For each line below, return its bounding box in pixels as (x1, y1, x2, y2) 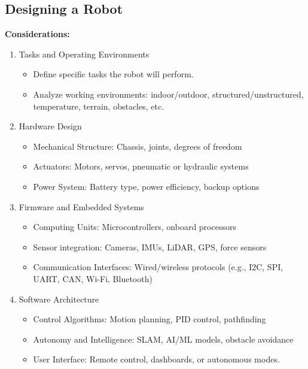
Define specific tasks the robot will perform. (33, 68, 194, 80)
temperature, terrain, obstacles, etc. (33, 99, 164, 112)
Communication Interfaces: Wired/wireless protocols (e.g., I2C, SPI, (33, 261, 283, 273)
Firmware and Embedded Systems (19, 200, 144, 213)
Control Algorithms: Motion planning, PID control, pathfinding (33, 313, 266, 325)
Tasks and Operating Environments (19, 47, 150, 60)
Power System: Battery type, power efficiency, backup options (33, 180, 260, 192)
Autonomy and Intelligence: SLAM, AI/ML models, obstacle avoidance (33, 332, 294, 345)
